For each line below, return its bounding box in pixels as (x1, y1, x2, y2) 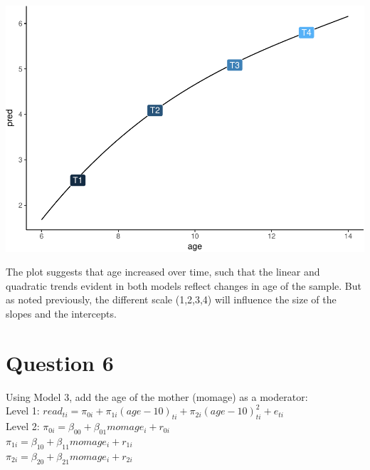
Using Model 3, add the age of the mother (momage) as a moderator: (6, 389, 308, 404)
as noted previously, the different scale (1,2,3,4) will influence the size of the (6, 292, 337, 307)
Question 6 (6, 348, 114, 377)
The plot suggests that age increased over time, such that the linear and (6, 264, 320, 279)
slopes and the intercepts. (6, 306, 117, 321)
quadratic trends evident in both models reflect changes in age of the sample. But (6, 278, 361, 293)
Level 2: (6, 419, 40, 434)
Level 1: (6, 403, 40, 418)
